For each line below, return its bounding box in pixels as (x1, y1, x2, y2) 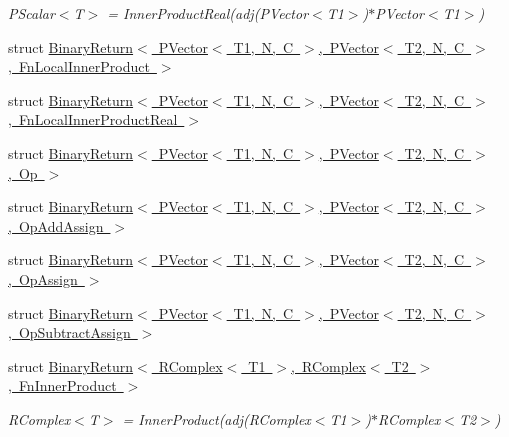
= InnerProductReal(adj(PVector (107, 3, 309, 23)
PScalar (8, 3, 55, 23)
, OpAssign (8, 268, 78, 289)
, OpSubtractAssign (8, 322, 131, 343)
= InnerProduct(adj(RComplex (122, 408, 311, 429)
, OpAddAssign (8, 215, 104, 236)
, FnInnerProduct (8, 375, 117, 396)
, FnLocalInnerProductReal (8, 109, 178, 130)
